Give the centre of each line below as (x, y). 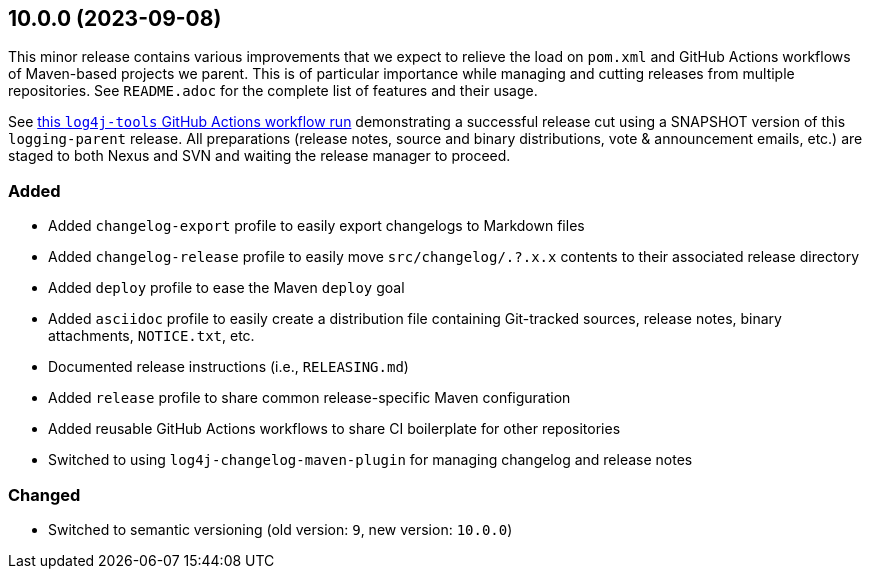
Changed (44, 494)
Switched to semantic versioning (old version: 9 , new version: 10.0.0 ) (280, 529)
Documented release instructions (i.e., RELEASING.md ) (228, 367)
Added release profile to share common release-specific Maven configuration (309, 398)
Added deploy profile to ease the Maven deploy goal (226, 288)
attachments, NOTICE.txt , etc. (151, 336)
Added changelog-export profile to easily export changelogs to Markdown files (316, 226)
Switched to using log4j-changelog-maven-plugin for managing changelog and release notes (370, 460)
